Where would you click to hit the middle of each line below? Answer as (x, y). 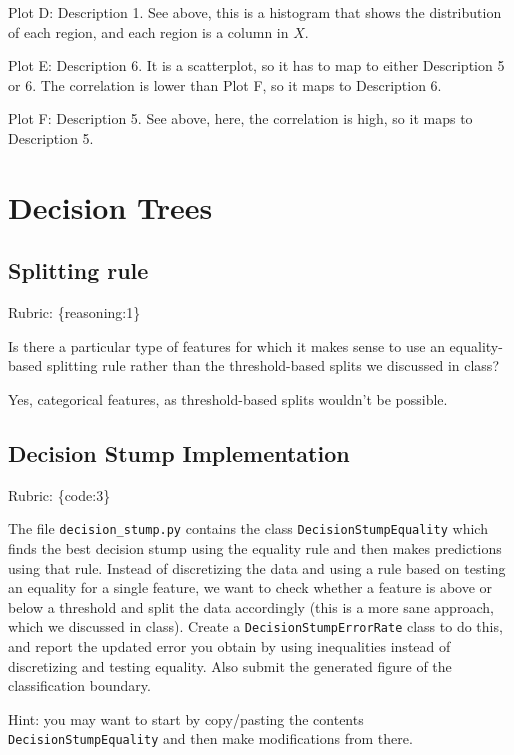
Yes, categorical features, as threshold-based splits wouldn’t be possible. (228, 398)
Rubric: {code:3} (59, 494)
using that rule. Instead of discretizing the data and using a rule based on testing (257, 567)
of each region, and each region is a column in (148, 31)
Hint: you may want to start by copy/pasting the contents (186, 718)
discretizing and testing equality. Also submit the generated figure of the (230, 665)
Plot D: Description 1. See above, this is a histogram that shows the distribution (255, 12)
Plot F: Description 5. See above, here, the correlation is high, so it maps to (240, 118)
